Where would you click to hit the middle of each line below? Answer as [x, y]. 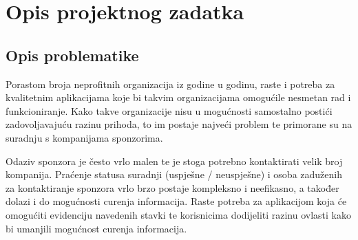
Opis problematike [72, 55]
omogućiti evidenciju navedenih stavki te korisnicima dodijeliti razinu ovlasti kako [179, 214]
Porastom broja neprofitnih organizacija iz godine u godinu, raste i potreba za [170, 84]
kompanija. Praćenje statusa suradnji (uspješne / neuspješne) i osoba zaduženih [174, 174]
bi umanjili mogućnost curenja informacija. [96, 228]
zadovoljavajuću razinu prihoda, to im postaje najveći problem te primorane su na [179, 124]
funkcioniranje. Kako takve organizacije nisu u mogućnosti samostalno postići [169, 110]
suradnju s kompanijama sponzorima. [84, 137]
